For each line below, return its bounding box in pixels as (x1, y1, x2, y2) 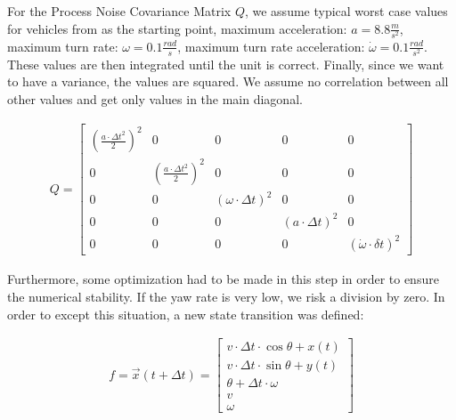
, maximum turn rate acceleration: (177, 36, 365, 55)
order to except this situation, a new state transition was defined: (7, 304, 364, 323)
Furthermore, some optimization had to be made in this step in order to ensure (7, 270, 439, 288)
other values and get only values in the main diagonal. (7, 90, 303, 109)
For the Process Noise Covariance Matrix (7, 2, 232, 20)
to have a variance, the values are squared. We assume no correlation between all (7, 72, 449, 91)
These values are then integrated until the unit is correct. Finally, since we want (7, 54, 444, 73)
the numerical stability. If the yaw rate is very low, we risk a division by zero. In (7, 287, 445, 305)
